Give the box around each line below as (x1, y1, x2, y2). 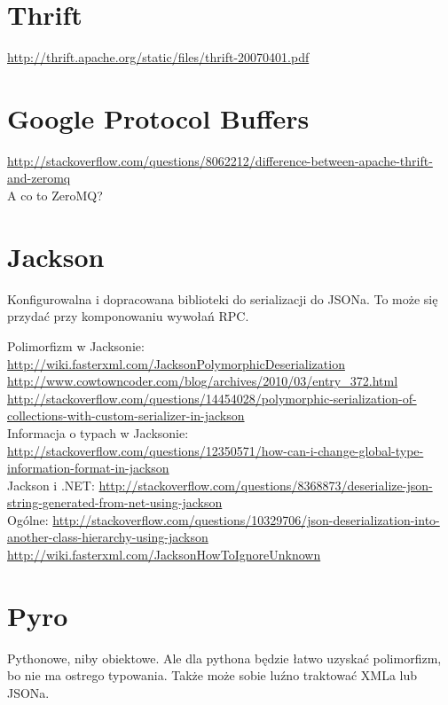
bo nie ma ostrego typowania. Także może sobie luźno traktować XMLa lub (7, 666, 417, 685)
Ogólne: (7, 510, 49, 529)
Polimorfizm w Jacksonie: (7, 336, 145, 355)
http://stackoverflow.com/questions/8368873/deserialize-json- (98, 475, 433, 494)
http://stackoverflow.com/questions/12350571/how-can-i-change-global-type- (7, 441, 424, 459)
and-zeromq (7, 168, 71, 187)
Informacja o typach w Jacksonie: (7, 423, 189, 442)
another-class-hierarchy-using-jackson (7, 528, 208, 546)
